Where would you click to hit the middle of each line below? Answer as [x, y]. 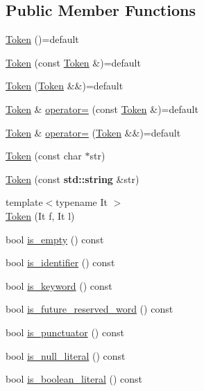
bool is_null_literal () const [66, 355]
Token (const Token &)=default [73, 62]
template [24, 202]
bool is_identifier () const [60, 262]
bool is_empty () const [55, 239]
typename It [82, 202]
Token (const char [44, 156]
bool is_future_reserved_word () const [90, 309]
